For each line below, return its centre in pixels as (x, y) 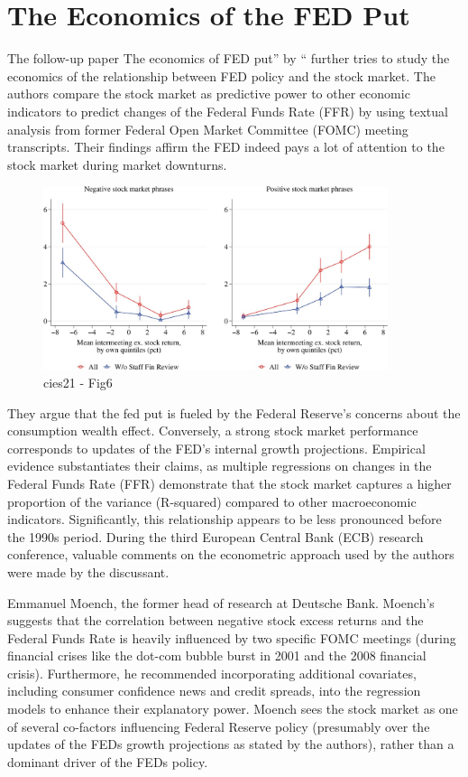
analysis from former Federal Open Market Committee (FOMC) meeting (208, 129)
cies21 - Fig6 (78, 382)
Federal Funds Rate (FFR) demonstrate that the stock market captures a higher (229, 483)
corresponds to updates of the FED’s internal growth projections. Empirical (216, 448)
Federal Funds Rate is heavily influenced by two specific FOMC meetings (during (232, 637)
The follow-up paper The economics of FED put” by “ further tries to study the (229, 58)
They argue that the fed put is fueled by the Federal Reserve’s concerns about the (234, 412)
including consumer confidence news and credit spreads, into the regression (214, 691)
